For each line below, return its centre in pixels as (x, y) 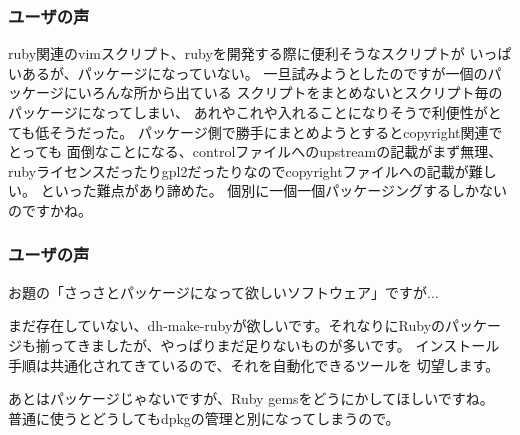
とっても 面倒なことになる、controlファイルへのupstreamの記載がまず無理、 (255, 151)
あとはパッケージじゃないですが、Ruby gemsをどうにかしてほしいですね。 (251, 398)
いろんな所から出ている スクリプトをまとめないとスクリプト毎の (290, 92)
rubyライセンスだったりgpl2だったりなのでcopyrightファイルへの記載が (238, 170)
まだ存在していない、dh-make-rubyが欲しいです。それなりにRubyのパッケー (255, 325)
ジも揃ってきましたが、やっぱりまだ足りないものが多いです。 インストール (254, 344)
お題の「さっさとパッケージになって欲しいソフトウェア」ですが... (223, 291)
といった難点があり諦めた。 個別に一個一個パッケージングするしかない (274, 190)
